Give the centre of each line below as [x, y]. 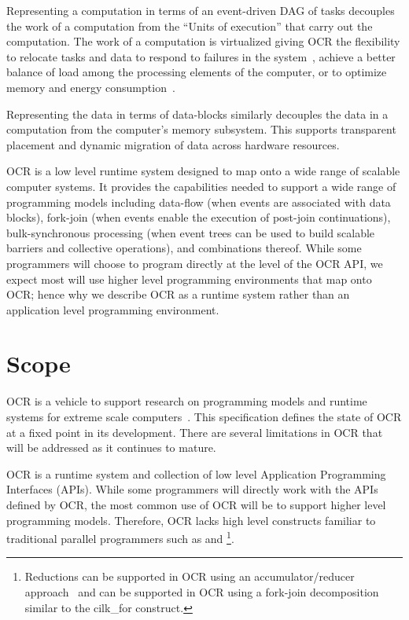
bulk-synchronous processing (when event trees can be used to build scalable [191, 232]
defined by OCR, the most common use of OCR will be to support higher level [196, 504]
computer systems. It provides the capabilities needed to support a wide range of [201, 186]
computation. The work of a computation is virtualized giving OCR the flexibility [203, 41]
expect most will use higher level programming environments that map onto [189, 279]
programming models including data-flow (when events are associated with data [199, 202]
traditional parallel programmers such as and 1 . [120, 537]
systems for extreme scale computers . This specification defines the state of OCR [204, 416]
